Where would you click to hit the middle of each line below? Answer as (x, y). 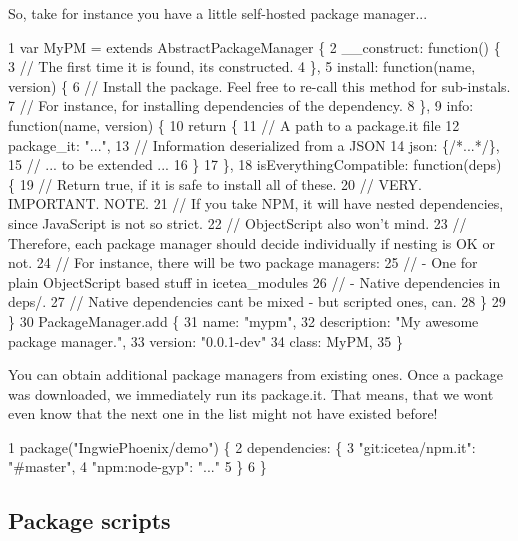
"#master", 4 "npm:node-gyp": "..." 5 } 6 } (137, 466)
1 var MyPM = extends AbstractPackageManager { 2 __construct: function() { (254, 46)
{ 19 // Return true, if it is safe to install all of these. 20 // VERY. (215, 183)
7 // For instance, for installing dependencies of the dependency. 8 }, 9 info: (241, 105)
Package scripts (89, 520)
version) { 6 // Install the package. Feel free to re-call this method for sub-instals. (259, 85)
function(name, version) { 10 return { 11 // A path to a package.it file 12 (234, 124)
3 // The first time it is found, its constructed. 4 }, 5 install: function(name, (242, 66)
